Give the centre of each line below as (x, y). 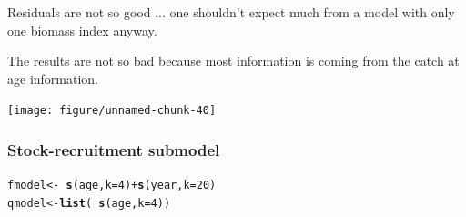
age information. (53, 78)
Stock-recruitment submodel (114, 149)
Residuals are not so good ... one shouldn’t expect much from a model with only (231, 12)
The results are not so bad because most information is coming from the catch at (233, 61)
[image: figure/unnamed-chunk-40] (112, 111)
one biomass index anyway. (82, 30)
